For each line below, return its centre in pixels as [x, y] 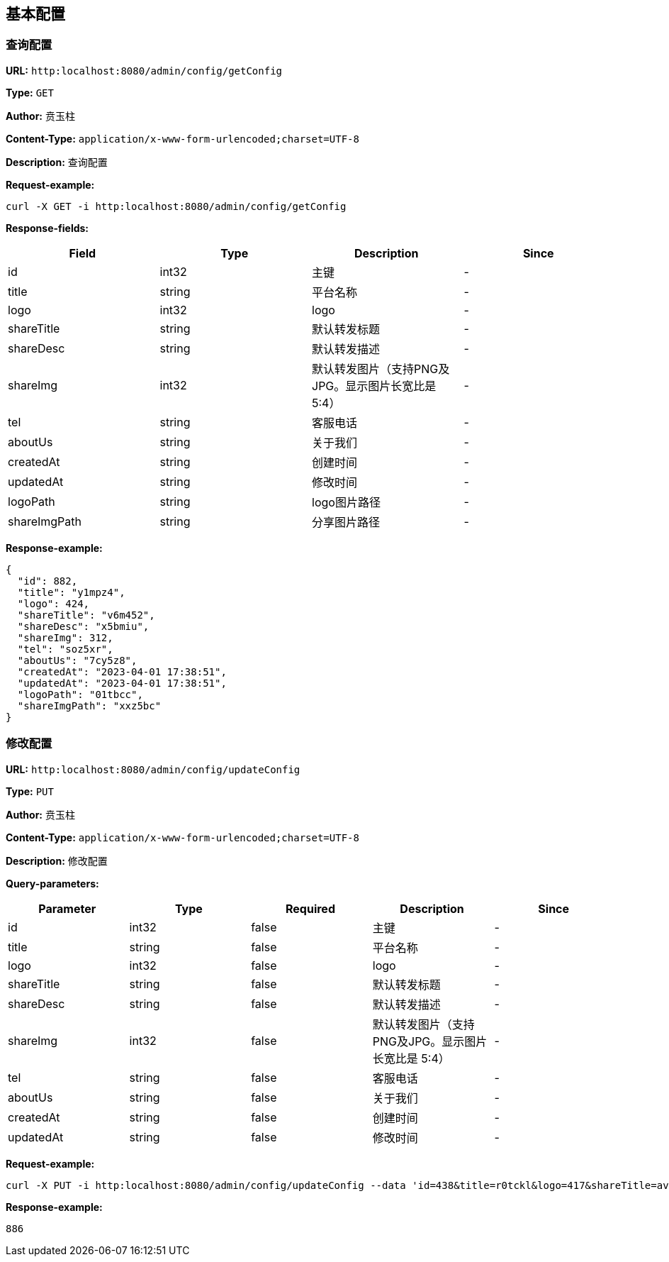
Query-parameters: [52, 883]
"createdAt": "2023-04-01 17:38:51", [122, 671]
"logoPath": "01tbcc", [80, 694]
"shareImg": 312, [65, 637]
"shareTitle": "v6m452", [86, 615]
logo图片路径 [346, 502]
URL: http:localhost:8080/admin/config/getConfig [144, 70]
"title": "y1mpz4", [71, 592]
